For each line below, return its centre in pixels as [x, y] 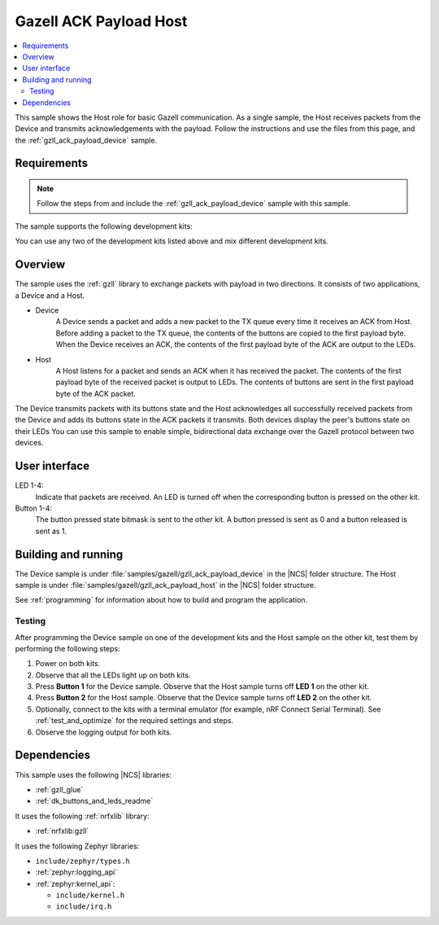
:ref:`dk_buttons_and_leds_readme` [94, 801]
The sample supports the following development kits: [104, 226]
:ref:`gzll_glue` [59, 789]
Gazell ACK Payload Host [101, 21]
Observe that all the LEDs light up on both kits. [113, 675]
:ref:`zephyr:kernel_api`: [75, 883]
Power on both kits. [68, 664]
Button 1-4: [34, 508]
